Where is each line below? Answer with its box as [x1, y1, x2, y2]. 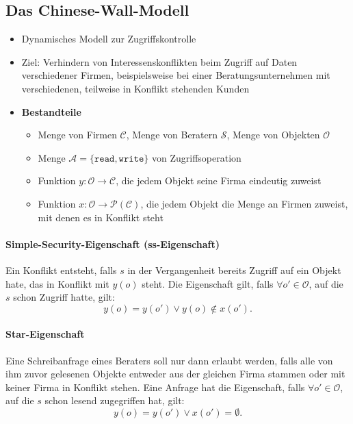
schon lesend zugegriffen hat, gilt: [44, 393, 185, 408]
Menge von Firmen [38, 127, 117, 142]
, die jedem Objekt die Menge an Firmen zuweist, [140, 196, 348, 210]
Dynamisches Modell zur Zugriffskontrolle [21, 32, 196, 46]
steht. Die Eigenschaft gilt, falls [142, 276, 274, 290]
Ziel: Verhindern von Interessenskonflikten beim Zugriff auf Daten [21, 54, 298, 68]
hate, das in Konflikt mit [5, 276, 109, 290]
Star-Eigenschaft [5, 327, 85, 341]
